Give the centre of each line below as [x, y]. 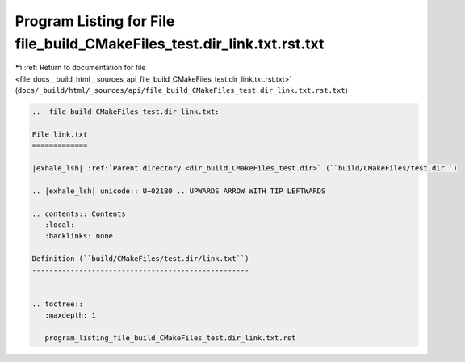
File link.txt [60, 134]
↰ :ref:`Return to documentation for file [80, 68]
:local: [60, 225]
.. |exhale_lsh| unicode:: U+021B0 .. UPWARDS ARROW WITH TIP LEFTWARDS [179, 191]
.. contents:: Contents [79, 213]
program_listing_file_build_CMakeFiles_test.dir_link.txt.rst [170, 338]
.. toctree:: [58, 304]
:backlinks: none [79, 236]
